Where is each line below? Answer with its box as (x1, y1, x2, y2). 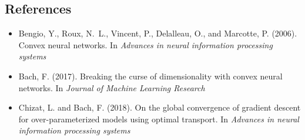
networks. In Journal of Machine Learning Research (18, 81, 205, 94)
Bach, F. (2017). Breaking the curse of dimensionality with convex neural (18, 69, 283, 82)
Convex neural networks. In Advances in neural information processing (18, 38, 273, 51)
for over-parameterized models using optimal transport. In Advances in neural (18, 112, 299, 125)
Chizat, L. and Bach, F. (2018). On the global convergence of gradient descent (18, 101, 301, 114)
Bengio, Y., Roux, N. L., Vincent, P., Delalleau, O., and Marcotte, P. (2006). (18, 27, 297, 39)
